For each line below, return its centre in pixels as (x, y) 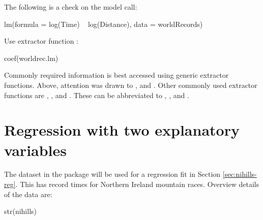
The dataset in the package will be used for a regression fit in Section (112, 174)
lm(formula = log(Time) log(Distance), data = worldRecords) (104, 24)
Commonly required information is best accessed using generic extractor (116, 75)
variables (36, 150)
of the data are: (28, 194)
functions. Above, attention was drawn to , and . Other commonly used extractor (131, 85)
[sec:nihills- (240, 174)
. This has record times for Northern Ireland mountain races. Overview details (137, 184)
